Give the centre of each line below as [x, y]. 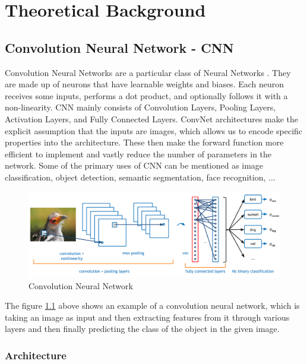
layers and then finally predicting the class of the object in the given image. [142, 329]
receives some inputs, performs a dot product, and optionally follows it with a [146, 95]
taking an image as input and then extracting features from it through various [147, 317]
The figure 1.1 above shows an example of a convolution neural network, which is [152, 306]
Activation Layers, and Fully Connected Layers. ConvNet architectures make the [152, 118]
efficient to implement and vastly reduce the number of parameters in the [138, 153]
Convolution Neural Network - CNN [119, 47]
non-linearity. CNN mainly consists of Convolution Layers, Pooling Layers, [140, 107]
